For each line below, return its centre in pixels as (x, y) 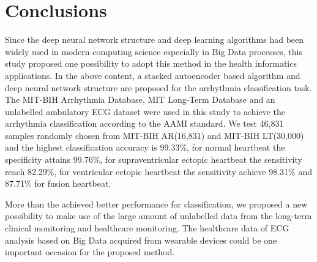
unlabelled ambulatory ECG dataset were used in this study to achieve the (145, 111)
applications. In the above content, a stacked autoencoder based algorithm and (153, 75)
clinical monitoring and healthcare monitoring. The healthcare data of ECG (147, 228)
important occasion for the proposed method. (90, 252)
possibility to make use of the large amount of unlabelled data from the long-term (158, 216)
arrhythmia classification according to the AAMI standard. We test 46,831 (144, 123)
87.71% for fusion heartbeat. (58, 183)
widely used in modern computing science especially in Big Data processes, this (154, 51)
